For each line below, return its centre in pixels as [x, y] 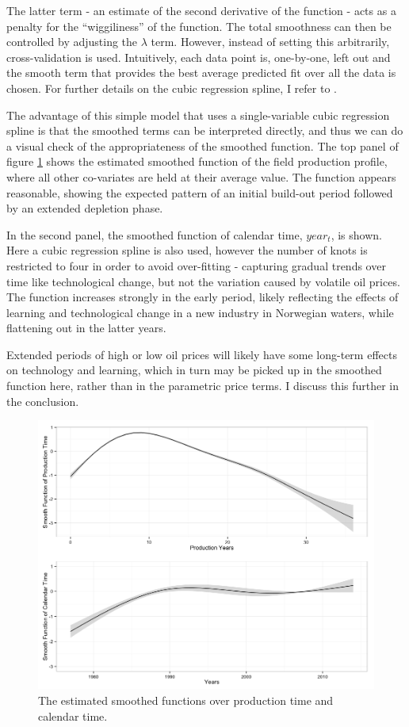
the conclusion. [43, 401]
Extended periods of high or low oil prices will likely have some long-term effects [202, 354]
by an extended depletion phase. [85, 208]
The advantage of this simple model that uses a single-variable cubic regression [198, 115]
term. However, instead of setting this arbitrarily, [270, 42]
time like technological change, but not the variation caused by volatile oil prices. [203, 281]
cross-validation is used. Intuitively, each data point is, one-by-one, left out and [199, 57]
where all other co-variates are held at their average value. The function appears [201, 176]
